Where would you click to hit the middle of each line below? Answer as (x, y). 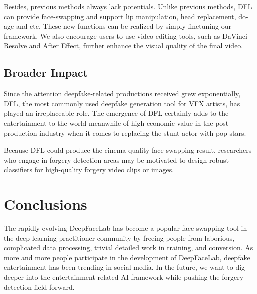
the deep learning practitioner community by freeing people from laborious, (119, 238)
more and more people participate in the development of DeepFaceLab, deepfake (127, 257)
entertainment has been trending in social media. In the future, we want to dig (125, 267)
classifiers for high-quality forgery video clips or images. (89, 169)
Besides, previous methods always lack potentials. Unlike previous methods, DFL (128, 6)
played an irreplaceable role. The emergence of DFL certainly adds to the (116, 113)
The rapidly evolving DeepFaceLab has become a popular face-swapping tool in (126, 228)
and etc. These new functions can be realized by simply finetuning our (124, 26)
